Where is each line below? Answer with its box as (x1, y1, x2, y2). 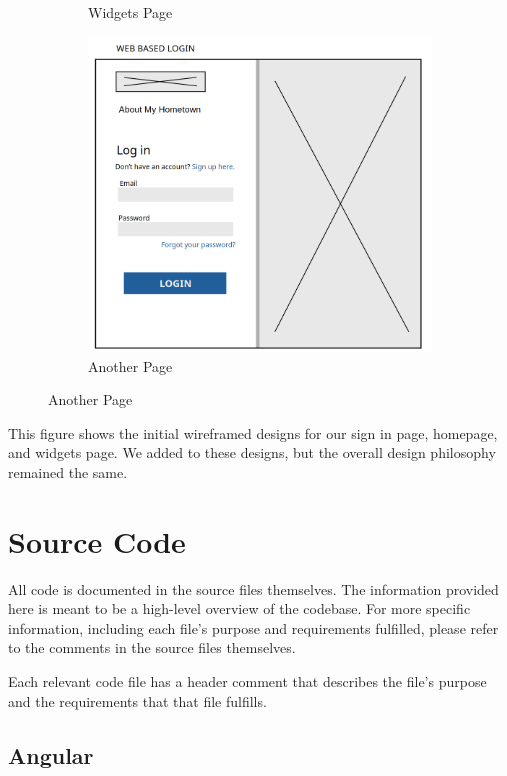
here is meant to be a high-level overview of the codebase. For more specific (8, 598, 471, 619)
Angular (8, 739, 94, 770)
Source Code (8, 520, 186, 561)
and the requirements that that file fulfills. (8, 690, 267, 711)
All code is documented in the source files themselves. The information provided (8, 578, 499, 599)
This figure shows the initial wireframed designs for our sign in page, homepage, (8, 422, 498, 443)
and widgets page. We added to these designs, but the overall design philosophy (8, 442, 496, 463)
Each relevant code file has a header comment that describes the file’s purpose (8, 671, 487, 692)
